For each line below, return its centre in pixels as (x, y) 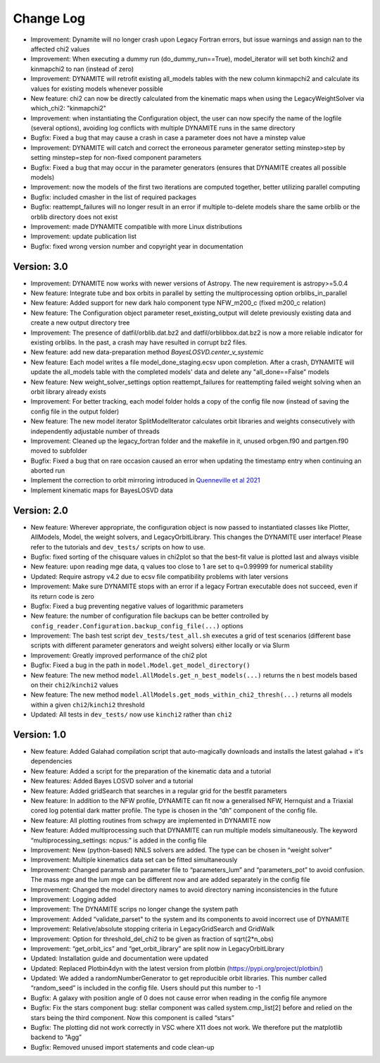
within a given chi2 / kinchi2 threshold (88, 704)
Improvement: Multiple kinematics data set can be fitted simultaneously (134, 860)
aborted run (48, 471)
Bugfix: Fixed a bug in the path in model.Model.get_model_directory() (140, 665)
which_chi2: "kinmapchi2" (69, 108)
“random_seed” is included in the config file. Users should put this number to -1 (146, 988)
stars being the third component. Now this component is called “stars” (133, 1017)
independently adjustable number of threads (95, 431)
